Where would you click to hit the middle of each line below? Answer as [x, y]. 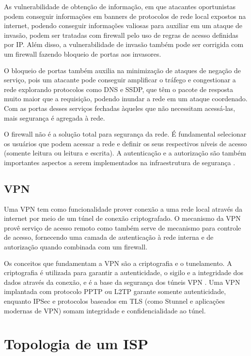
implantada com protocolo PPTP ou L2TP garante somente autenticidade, [115, 291]
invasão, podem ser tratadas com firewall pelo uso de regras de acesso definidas [121, 35]
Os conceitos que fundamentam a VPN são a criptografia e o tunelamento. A [118, 263]
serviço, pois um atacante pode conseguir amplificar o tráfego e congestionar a [120, 80]
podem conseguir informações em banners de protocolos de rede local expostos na [125, 16]
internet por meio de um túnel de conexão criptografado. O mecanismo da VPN [122, 218]
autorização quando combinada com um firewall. [76, 247]
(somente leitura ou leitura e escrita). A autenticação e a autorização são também [125, 153]
